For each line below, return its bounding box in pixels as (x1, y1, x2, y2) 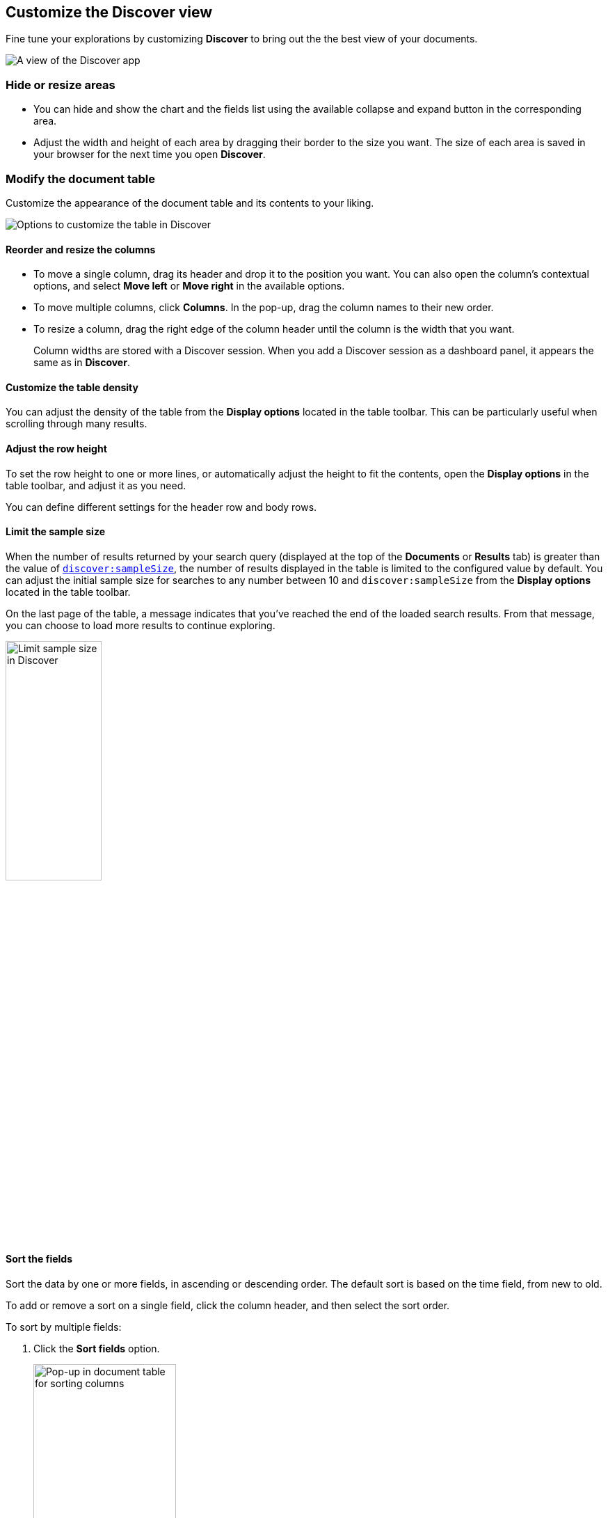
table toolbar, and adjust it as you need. (6, 479, 186, 491)
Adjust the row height (6, 442, 107, 454)
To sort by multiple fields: (6, 1320, 122, 1333)
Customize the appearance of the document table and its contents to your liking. (6, 196, 374, 209)
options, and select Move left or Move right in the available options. (33, 280, 345, 292)
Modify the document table (6, 171, 156, 186)
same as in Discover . (33, 356, 130, 369)
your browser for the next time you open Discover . (33, 148, 266, 161)
